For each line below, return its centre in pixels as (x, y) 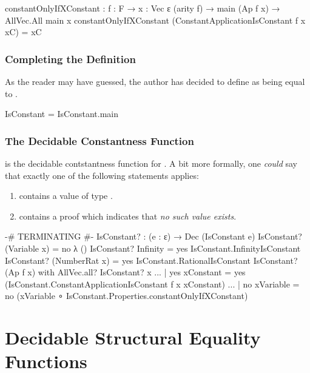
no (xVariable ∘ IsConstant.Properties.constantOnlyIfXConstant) (126, 296)
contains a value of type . (66, 196)
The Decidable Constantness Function (99, 140)
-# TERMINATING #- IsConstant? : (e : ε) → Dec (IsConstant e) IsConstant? (153, 236)
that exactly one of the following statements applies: (102, 175)
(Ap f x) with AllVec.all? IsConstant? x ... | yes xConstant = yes (125, 272)
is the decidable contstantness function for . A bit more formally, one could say (151, 163)
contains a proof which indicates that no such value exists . (128, 216)
